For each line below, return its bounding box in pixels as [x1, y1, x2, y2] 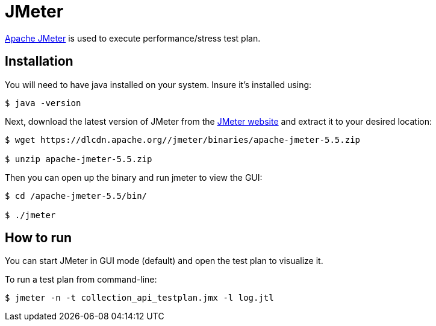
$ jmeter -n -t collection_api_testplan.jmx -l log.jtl [5, 293, 274, 303]
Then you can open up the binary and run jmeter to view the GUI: [5, 172, 263, 183]
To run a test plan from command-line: [5, 274, 157, 285]
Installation [5, 54, 73, 69]
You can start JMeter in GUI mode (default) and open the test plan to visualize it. [5, 255, 323, 266]
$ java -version [5, 98, 81, 108]
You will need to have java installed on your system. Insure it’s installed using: [5, 79, 312, 90]
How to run [5, 230, 72, 246]
